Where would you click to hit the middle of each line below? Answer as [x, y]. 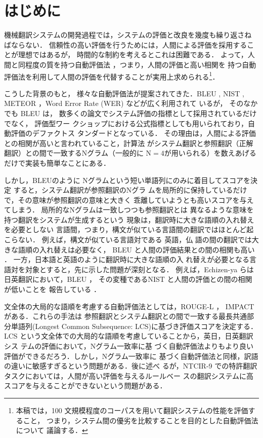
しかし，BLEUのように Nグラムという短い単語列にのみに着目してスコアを [127, 180]
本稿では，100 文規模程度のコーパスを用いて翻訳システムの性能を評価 [132, 410]
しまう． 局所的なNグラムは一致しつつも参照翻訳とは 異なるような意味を [132, 210]
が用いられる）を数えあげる [210, 153]
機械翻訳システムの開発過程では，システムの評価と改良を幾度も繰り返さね [128, 35]
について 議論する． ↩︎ [52, 430]
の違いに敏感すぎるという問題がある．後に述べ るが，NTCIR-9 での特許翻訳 [131, 366]
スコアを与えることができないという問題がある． [85, 386]
